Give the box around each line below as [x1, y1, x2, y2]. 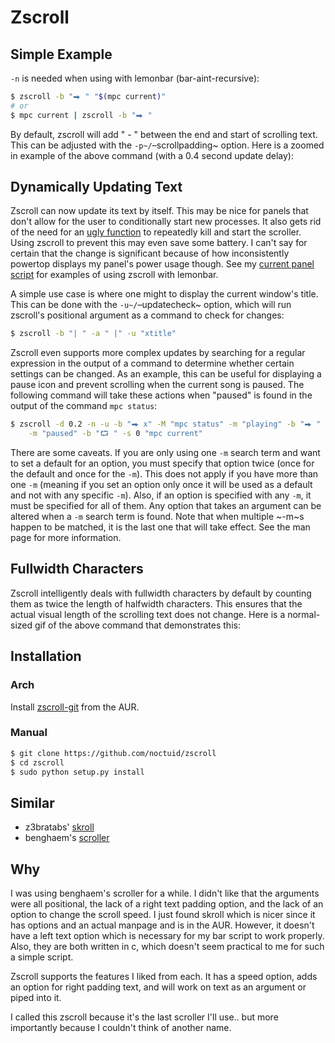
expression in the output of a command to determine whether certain [10, 357, 295, 370]
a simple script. [10, 951, 74, 963]
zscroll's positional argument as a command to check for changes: [10, 309, 285, 321]
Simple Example [10, 46, 113, 63]
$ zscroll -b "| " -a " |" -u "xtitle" [10, 329, 177, 339]
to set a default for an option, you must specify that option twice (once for [10, 457, 315, 470]
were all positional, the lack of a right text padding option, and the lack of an [10, 898, 324, 910]
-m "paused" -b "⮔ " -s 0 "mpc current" [28, 429, 203, 439]
